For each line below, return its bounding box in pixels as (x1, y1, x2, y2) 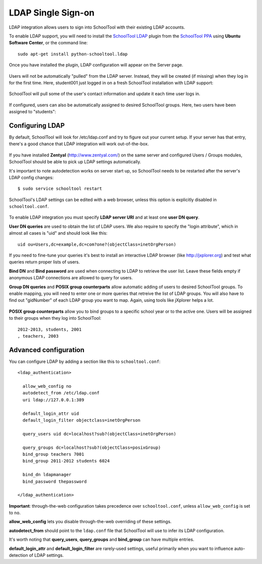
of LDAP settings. (29, 552, 64, 558)
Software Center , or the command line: (9, 40, 88, 46)
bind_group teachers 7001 (22, 451, 84, 457)
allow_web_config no (22, 384, 72, 389)
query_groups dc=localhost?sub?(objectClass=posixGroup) (22, 444, 161, 450)
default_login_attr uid (22, 410, 80, 416)
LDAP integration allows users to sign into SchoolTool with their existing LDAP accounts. (9, 24, 185, 30)
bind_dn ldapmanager (22, 472, 72, 478)
